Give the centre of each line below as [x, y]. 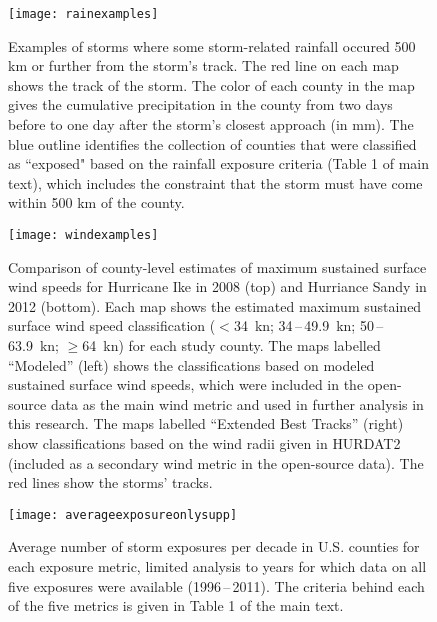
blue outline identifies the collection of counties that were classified [212, 143]
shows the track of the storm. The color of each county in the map [211, 84]
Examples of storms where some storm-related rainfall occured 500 [212, 45]
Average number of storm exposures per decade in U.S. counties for [214, 546]
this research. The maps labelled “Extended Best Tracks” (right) [206, 423]
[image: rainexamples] [83, 14]
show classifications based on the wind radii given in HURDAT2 [204, 443]
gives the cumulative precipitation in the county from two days [200, 104]
